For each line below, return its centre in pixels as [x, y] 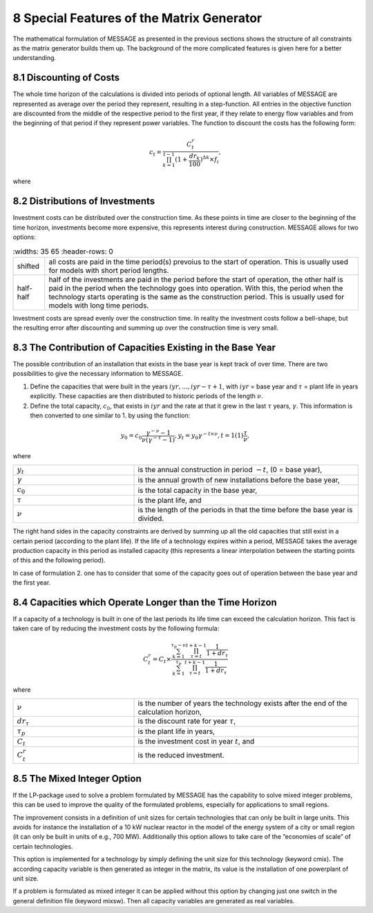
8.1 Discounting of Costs [66, 78]
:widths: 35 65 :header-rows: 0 [63, 251]
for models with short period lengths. [109, 270]
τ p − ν [179, 645]
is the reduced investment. [181, 755]
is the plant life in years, [176, 731]
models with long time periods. [99, 305]
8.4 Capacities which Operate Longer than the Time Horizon [145, 602]
